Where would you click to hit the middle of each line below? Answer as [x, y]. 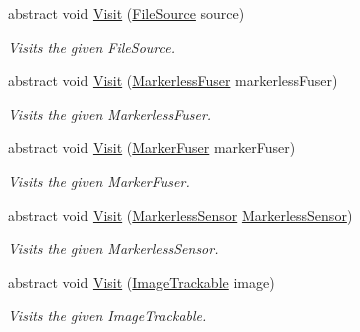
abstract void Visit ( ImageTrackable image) [141, 281]
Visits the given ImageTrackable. [107, 315]
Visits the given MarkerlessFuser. [110, 113]
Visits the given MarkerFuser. [99, 180]
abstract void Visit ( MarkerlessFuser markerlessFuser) [173, 80]
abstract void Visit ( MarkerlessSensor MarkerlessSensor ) [180, 214]
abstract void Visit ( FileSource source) [126, 13]
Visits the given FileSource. [91, 46]
